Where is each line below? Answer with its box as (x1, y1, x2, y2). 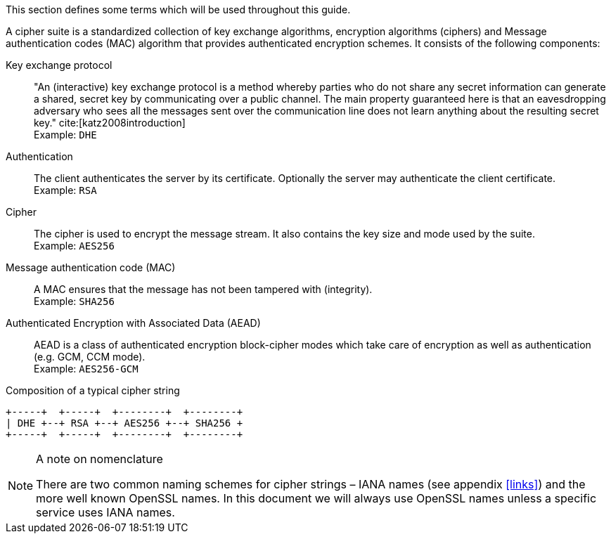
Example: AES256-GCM (34, 363, 139, 375)
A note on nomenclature (36, 452, 163, 466)
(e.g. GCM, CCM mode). (34, 351, 146, 363)
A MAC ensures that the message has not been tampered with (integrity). (34, 283, 373, 295)
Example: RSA (34, 184, 97, 196)
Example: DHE (34, 129, 97, 141)
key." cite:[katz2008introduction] (34, 117, 186, 129)
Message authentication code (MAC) (6, 261, 176, 273)
